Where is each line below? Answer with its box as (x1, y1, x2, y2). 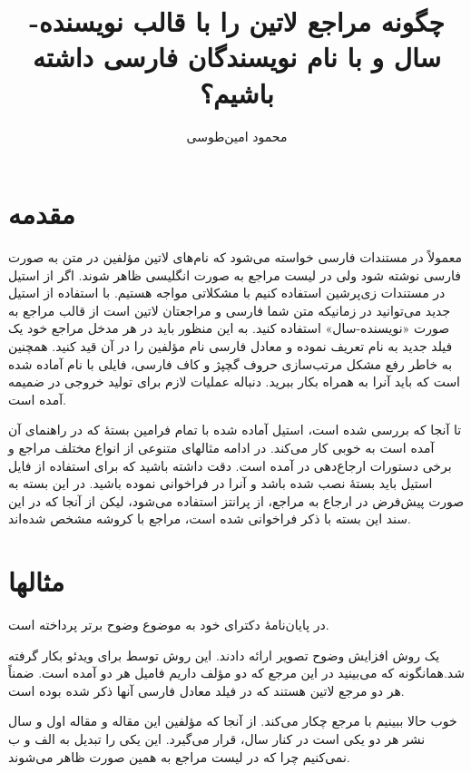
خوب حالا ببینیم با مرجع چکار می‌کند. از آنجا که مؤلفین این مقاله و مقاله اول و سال (8, 711, 457, 730)
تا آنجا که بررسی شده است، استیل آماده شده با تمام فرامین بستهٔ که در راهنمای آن (8, 420, 462, 439)
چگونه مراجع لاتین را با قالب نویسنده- (29, 3, 445, 40)
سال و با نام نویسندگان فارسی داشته (32, 38, 442, 75)
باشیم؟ (200, 73, 274, 111)
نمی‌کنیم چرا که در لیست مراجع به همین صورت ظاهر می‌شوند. (8, 747, 350, 766)
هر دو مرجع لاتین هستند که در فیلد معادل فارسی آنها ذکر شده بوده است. (8, 680, 405, 700)
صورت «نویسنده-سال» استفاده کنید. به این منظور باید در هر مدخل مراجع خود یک (8, 318, 450, 338)
